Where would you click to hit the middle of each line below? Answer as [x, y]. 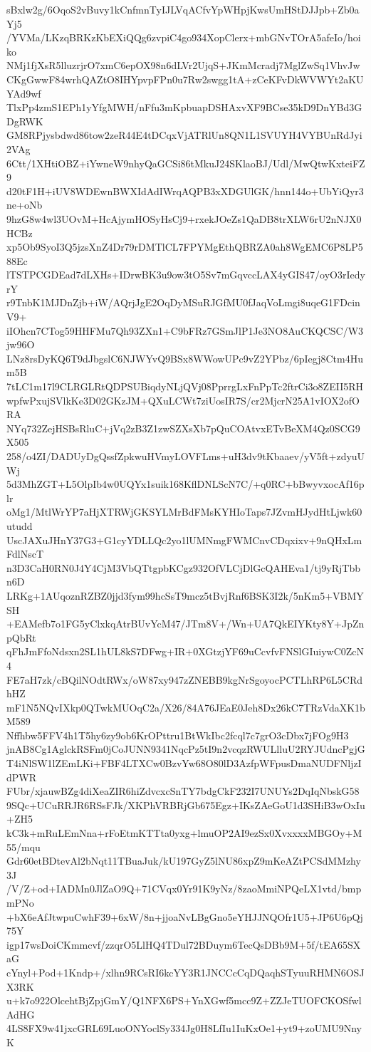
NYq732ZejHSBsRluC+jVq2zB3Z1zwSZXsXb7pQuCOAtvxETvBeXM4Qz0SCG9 [183, 428]
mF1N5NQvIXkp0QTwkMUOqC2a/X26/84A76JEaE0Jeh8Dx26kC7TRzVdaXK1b [186, 707]
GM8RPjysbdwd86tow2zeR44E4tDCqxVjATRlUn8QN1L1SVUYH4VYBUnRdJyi [184, 135]
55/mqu [23, 847]
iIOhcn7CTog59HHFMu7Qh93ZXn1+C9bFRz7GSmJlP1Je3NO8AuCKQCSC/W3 [185, 330]
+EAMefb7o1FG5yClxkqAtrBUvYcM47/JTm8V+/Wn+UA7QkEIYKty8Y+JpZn [185, 624]
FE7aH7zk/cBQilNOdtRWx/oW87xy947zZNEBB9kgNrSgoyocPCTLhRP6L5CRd [184, 679]
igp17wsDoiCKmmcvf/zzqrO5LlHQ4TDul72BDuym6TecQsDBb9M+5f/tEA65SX [184, 944]
